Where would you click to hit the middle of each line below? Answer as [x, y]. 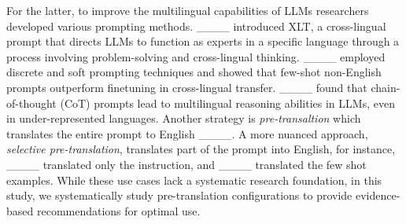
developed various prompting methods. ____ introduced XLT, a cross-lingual [196, 26]
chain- [386, 87]
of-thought [31, 103]
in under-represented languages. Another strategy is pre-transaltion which [184, 118]
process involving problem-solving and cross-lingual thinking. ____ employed [196, 56]
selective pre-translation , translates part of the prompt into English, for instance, [201, 149]
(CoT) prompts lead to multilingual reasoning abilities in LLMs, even [227, 103]
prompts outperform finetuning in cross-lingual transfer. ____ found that [187, 87]
